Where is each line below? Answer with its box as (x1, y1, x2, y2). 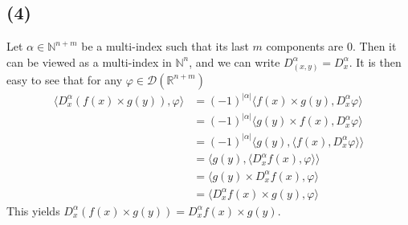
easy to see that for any (6, 71, 123, 88)
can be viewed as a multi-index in (6, 53, 172, 70)
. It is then (349, 53, 402, 70)
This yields (6, 202, 60, 219)
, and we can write (189, 53, 280, 70)
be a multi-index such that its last (81, 38, 249, 55)
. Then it (353, 38, 397, 55)
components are (266, 38, 344, 55)
